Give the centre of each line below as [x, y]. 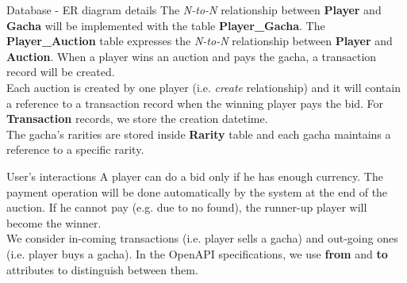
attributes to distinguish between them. [102, 269]
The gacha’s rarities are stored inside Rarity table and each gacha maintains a [199, 134]
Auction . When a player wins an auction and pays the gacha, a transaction [192, 56]
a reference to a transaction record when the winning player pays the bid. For [195, 103]
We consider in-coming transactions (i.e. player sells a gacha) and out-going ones [202, 238]
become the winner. [54, 222]
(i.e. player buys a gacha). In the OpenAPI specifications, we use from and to [197, 253]
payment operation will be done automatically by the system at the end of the [197, 191]
